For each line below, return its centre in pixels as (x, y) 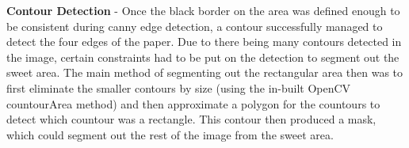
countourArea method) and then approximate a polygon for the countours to (193, 103)
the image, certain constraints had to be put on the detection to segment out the (203, 57)
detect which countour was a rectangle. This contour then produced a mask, (191, 119)
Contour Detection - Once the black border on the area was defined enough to (203, 10)
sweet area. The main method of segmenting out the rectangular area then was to (205, 72)
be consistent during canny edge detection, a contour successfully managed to (195, 26)
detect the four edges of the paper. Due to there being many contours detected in (204, 42)
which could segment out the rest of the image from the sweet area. (170, 134)
